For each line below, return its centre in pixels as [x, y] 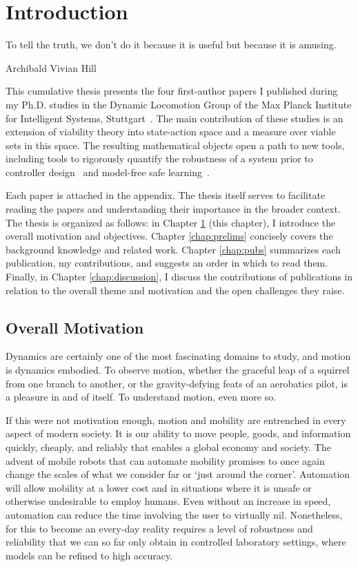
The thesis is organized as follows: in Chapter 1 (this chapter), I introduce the [171, 222]
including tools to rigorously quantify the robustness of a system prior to [159, 158]
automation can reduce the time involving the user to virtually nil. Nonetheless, [174, 514]
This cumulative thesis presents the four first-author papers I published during [172, 91]
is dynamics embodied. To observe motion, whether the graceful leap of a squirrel [178, 370]
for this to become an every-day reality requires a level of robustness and [159, 528]
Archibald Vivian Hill [51, 67]
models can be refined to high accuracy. [89, 555]
